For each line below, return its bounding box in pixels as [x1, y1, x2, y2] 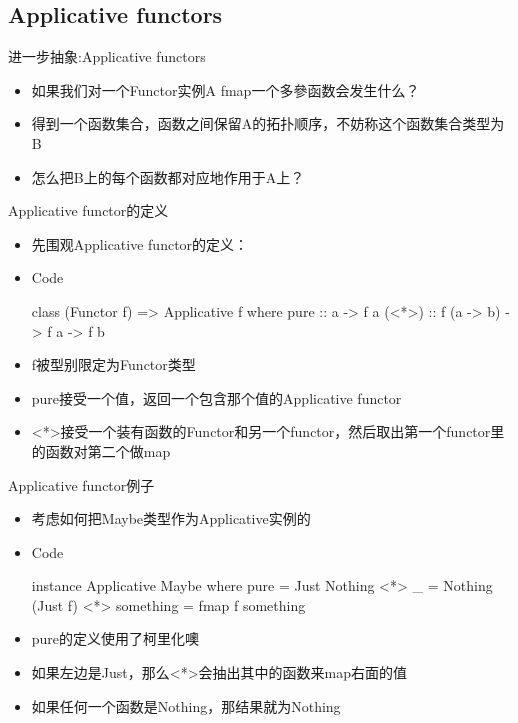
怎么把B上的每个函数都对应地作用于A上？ [31, 166, 305, 187]
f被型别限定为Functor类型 [31, 354, 196, 375]
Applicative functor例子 [8, 474, 155, 495]
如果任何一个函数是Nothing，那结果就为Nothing [31, 695, 341, 716]
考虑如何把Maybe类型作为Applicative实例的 [31, 508, 311, 529]
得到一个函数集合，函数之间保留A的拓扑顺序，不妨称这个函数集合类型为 [31, 113, 505, 134]
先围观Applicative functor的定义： [31, 233, 249, 254]
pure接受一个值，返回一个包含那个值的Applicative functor [31, 387, 402, 408]
